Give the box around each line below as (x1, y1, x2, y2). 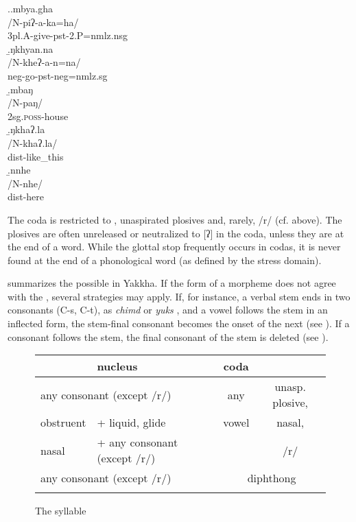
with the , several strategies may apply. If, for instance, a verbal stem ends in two (8, 289, 351, 303)
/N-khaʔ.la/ (8, 135, 58, 150)
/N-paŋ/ (8, 95, 43, 110)
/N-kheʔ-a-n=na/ (8, 55, 81, 69)
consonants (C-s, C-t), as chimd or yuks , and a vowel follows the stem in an (8, 302, 328, 317)
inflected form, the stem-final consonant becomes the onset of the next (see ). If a (8, 316, 350, 331)
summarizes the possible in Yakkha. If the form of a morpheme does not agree (8, 276, 336, 290)
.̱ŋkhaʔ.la (8, 122, 45, 137)
